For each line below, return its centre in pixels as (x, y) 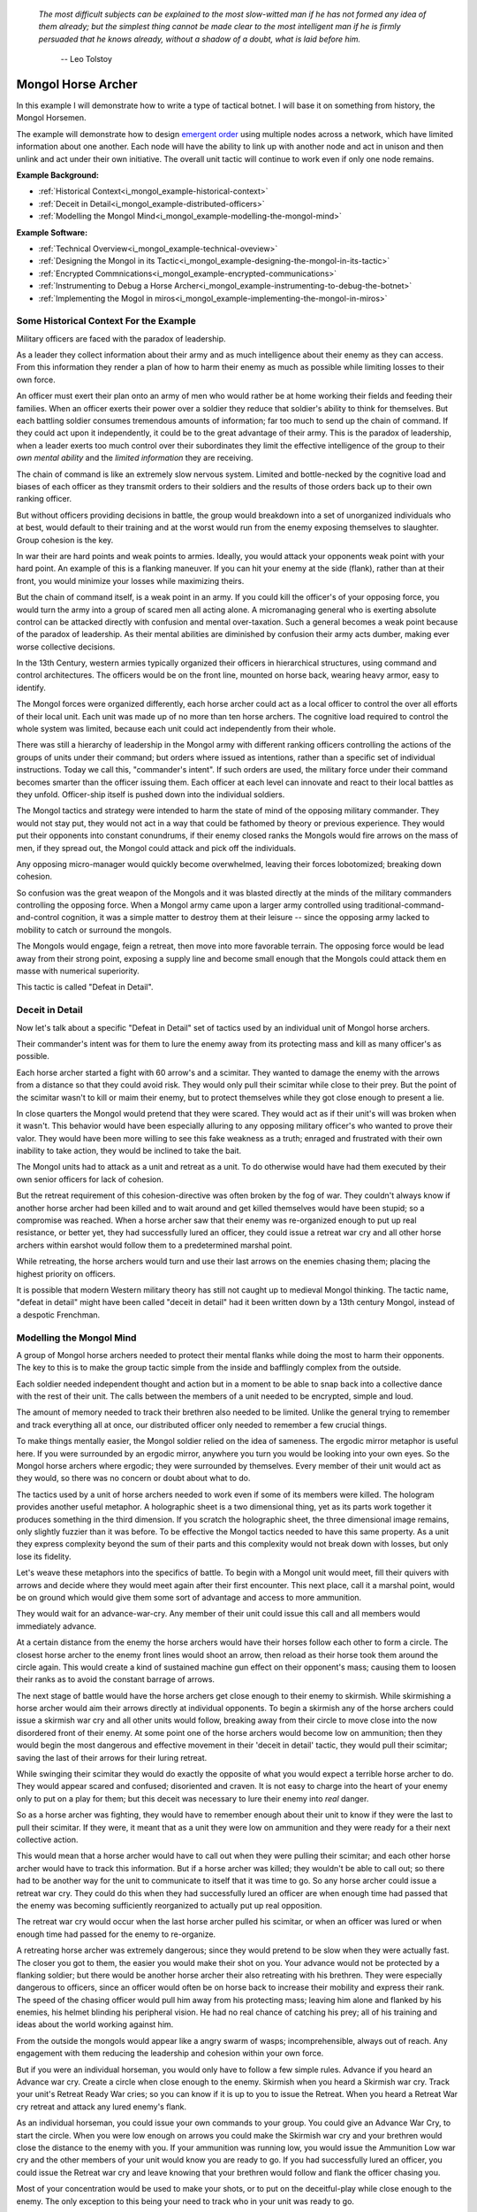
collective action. (47, 1839)
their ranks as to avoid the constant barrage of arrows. (116, 1679)
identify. (31, 687)
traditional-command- (405, 905)
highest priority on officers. (66, 1273)
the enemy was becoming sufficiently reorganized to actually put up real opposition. (169, 1905)
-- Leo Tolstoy (86, 59)
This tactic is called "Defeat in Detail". (85, 987)
